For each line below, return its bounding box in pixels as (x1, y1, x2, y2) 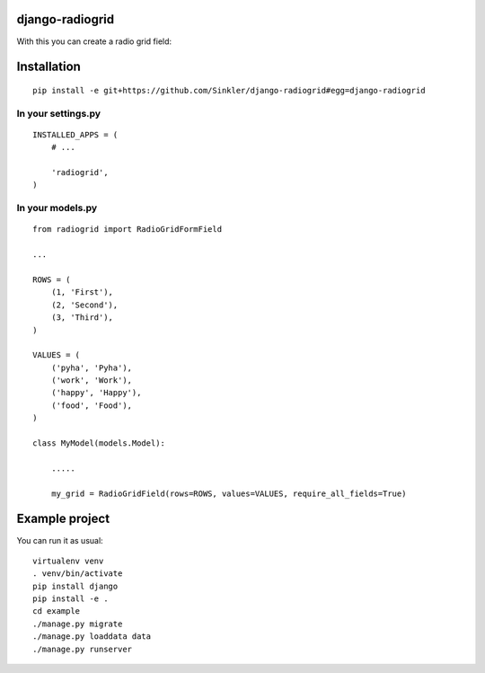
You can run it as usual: (16, 535, 103, 545)
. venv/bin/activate (32, 569, 123, 579)
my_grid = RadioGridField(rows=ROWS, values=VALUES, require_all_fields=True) (50, 488, 407, 499)
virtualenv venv (32, 555, 104, 566)
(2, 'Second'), (50, 299, 119, 310)
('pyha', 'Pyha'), (50, 362, 133, 373)
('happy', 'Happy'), (50, 387, 142, 398)
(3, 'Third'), (50, 313, 114, 323)
